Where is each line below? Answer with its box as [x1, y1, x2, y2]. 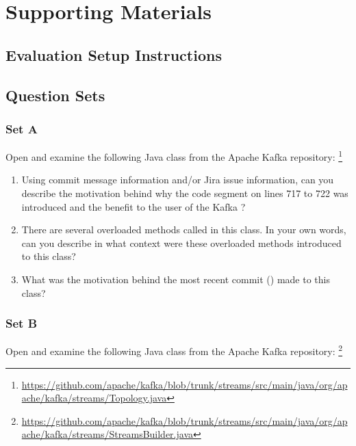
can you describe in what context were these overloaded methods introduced [21, 235, 342, 250]
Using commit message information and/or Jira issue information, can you [21, 172, 334, 187]
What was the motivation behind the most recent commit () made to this [21, 272, 330, 286]
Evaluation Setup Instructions [5, 44, 222, 65]
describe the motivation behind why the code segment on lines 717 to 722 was [21, 186, 348, 200]
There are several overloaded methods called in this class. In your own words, [21, 222, 346, 237]
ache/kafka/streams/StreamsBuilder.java [21, 427, 194, 441]
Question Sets [5, 84, 105, 105]
